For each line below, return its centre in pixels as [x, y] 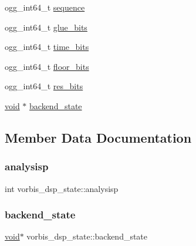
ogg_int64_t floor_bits [47, 66]
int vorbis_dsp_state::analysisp [62, 188]
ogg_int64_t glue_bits [46, 27]
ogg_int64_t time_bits [47, 47]
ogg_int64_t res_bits [44, 86]
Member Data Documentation [98, 137]
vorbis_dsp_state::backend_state [87, 236]
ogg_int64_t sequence [45, 7]
